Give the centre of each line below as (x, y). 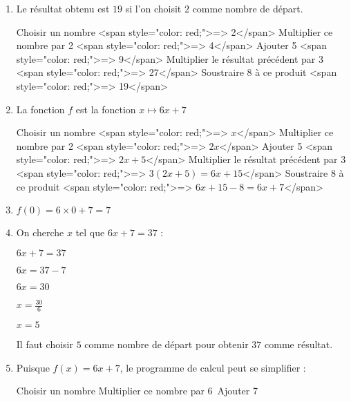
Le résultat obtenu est (63, 8)
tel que (90, 232)
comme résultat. (299, 344)
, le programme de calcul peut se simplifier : (213, 367)
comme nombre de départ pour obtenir (167, 344)
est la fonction (106, 109)
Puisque (33, 367)
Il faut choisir (45, 344)
